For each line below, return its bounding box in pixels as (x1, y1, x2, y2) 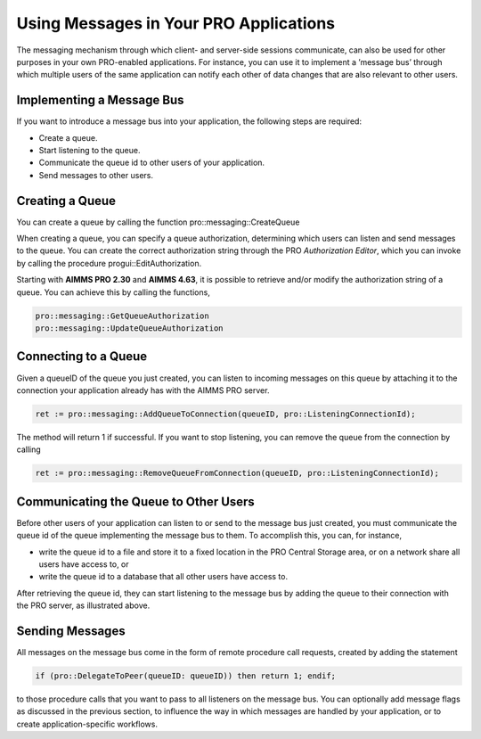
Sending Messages (16, 623, 126, 638)
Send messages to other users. (38, 169, 153, 180)
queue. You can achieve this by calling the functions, (16, 286, 211, 298)
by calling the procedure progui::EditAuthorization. (16, 258, 202, 268)
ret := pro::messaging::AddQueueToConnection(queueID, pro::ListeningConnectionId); (35, 408, 416, 419)
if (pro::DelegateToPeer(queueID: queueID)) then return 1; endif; (35, 671, 337, 681)
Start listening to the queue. (38, 145, 141, 156)
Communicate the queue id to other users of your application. (38, 157, 265, 168)
